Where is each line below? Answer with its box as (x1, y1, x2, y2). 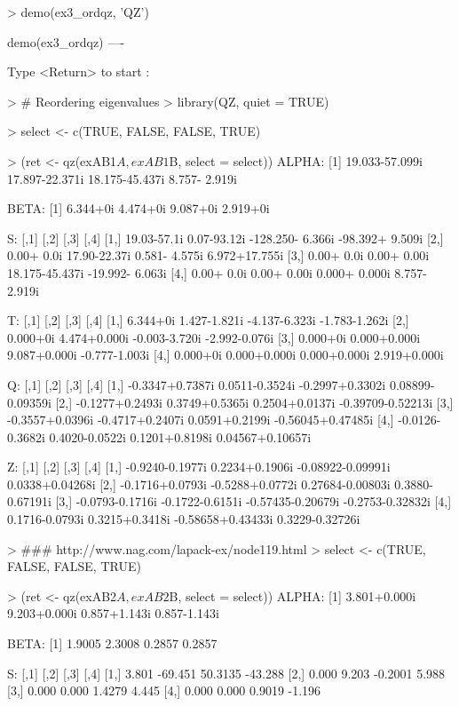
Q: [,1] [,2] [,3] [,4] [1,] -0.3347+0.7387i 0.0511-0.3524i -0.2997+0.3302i (7, 375, 386, 393)
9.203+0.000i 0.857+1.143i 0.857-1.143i (7, 604, 219, 623)
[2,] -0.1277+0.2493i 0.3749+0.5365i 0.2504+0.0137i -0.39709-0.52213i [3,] (55, 393, 454, 411)
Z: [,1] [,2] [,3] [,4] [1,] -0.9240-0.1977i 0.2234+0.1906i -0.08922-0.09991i (7, 457, 391, 476)
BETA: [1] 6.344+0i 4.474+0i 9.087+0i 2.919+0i (7, 199, 270, 218)
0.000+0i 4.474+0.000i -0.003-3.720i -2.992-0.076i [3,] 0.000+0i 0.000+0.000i (7, 328, 421, 346)
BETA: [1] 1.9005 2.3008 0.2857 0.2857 (7, 634, 218, 653)
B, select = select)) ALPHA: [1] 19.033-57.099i (169, 151, 423, 170)
